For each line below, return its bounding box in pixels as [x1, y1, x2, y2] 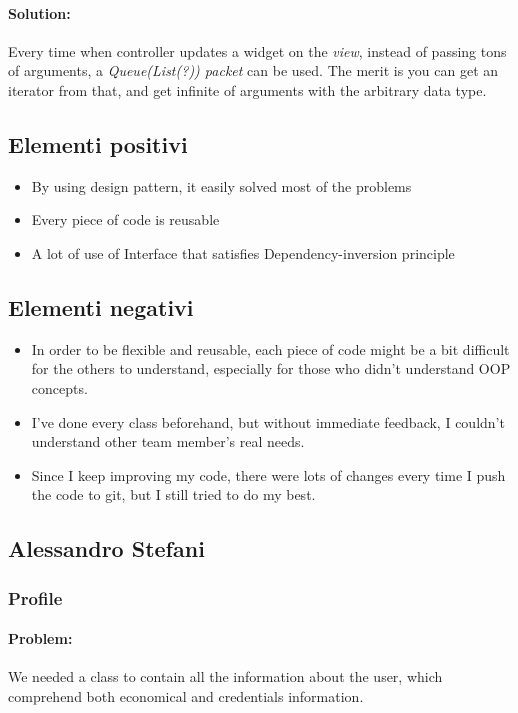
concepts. [31, 377, 88, 398]
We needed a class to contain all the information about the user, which [8, 666, 443, 687]
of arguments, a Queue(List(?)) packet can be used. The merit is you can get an [8, 60, 499, 81]
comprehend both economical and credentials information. [8, 685, 364, 706]
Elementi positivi [8, 128, 188, 159]
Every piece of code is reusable [31, 209, 220, 230]
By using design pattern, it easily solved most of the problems [31, 175, 412, 196]
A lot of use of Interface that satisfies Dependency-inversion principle [31, 242, 455, 263]
